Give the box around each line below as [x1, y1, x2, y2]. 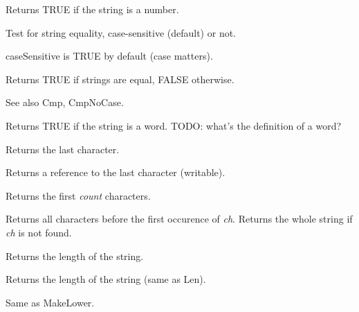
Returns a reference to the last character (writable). [6, 165, 225, 180]
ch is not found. [6, 225, 72, 239]
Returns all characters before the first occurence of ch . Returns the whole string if [6, 211, 353, 226]
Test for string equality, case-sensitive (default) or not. [6, 25, 237, 40]
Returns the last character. [6, 141, 120, 156]
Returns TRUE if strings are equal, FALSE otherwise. [6, 71, 234, 86]
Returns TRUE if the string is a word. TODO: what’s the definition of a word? [6, 118, 342, 132]
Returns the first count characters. [6, 188, 151, 202]
